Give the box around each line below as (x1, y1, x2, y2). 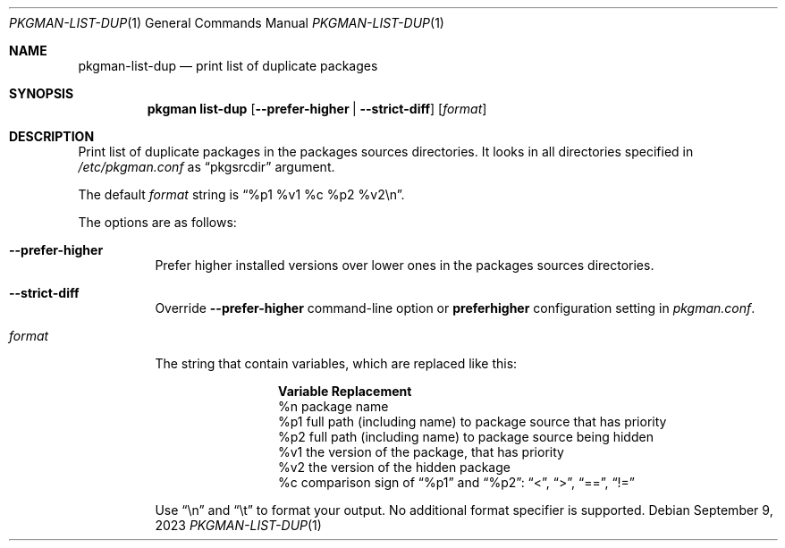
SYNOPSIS (9, 86, 74, 101)
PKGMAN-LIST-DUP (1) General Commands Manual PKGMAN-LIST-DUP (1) (9, 15, 444, 30)
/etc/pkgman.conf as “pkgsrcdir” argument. (78, 159, 335, 174)
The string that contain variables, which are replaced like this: (155, 356, 518, 371)
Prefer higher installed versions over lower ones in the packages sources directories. (155, 257, 654, 273)
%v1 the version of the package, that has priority (278, 444, 564, 459)
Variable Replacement (278, 384, 412, 399)
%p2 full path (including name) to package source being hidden (278, 429, 654, 444)
